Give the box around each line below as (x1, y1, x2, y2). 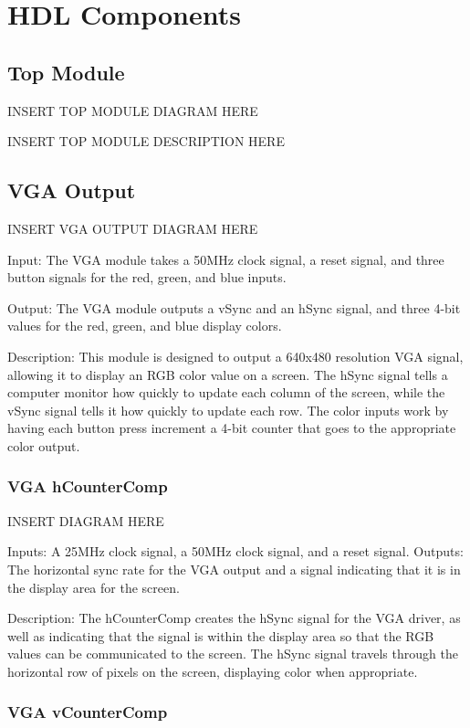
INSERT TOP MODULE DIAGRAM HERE (7, 100, 258, 120)
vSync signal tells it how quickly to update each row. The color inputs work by (7, 400, 449, 419)
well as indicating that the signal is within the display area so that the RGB (7, 626, 434, 645)
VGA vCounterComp (7, 701, 168, 723)
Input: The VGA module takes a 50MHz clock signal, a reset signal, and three (7, 249, 444, 269)
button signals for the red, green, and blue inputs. (7, 268, 287, 287)
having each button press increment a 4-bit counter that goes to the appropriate (7, 418, 456, 438)
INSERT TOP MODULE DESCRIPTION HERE (7, 132, 285, 151)
